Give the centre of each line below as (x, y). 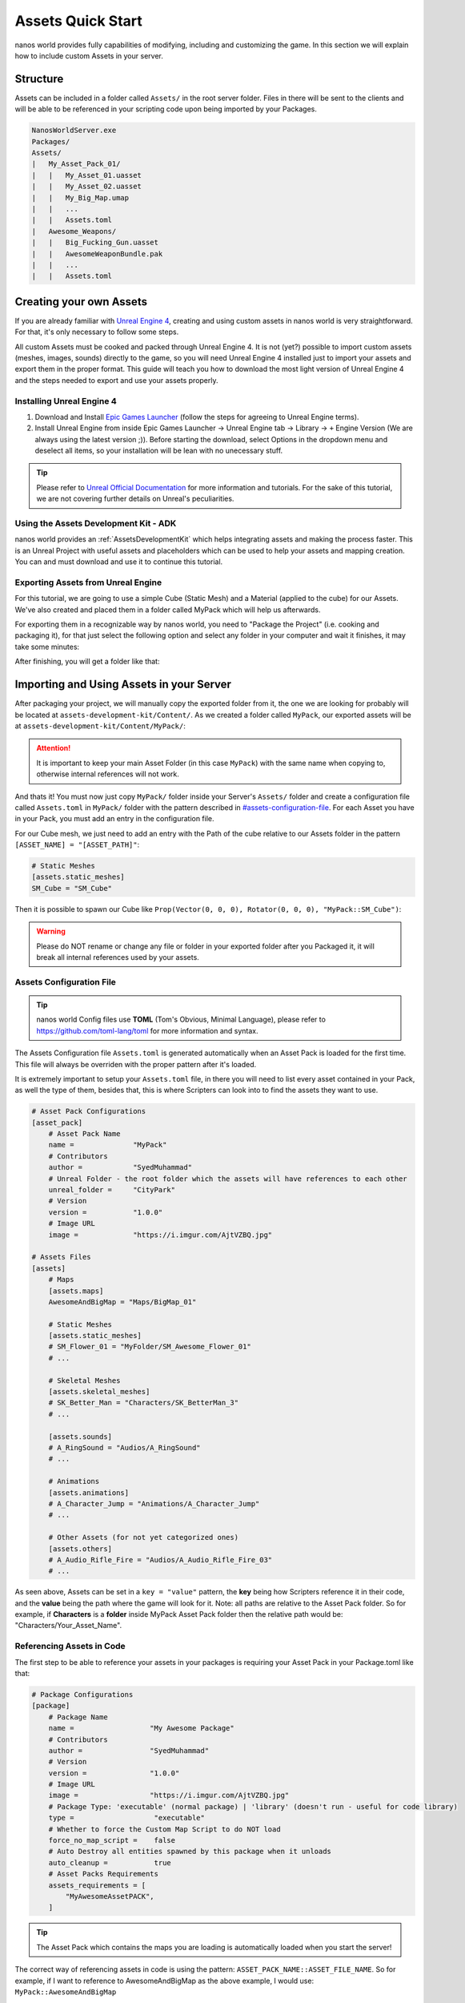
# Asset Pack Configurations (89, 1111)
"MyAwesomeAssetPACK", (110, 1896)
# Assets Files (61, 1257)
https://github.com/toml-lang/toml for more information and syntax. (148, 1030)
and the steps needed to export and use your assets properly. (117, 380)
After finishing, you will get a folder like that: (87, 662)
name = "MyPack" (108, 1145)
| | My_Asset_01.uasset (86, 175)
